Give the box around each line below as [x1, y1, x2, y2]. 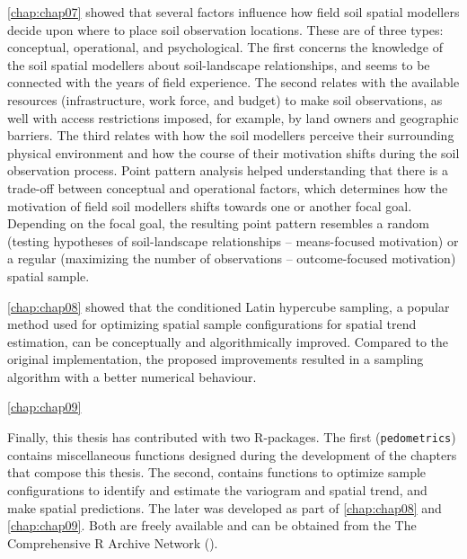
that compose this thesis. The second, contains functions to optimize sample [7, 463, 427, 482]
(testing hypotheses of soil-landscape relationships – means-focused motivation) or [7, 231, 459, 250]
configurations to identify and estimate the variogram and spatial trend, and [7, 480, 427, 499]
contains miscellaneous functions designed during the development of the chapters [7, 445, 457, 464]
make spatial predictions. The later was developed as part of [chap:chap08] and [7, 498, 442, 517]
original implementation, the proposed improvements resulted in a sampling [7, 350, 424, 368]
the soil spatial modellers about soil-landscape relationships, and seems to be [7, 55, 430, 74]
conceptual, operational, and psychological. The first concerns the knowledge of [7, 38, 443, 57]
